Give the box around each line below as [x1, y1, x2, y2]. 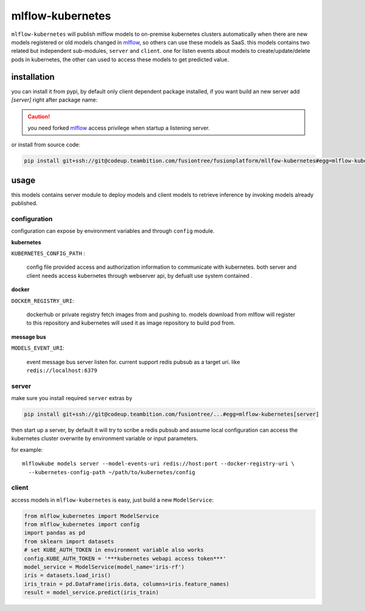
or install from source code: [11, 141, 81, 148]
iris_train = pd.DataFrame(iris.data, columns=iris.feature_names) [24, 581, 230, 587]
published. [11, 199, 38, 207]
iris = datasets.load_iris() [24, 572, 111, 579]
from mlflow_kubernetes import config [24, 521, 140, 528]
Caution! [27, 113, 50, 120]
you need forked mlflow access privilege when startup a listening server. [27, 124, 210, 131]
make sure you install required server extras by [11, 395, 133, 402]
